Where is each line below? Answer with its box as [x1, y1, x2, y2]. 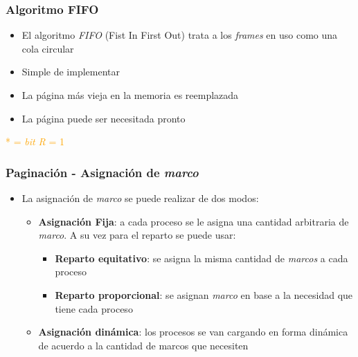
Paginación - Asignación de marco [6, 163, 199, 181]
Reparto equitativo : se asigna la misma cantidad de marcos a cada [55, 250, 348, 265]
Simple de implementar [21, 64, 120, 79]
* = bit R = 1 [6, 134, 65, 149]
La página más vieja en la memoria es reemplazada [21, 88, 239, 102]
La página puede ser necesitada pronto [21, 111, 186, 125]
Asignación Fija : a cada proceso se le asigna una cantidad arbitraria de [38, 214, 349, 228]
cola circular [21, 41, 74, 55]
